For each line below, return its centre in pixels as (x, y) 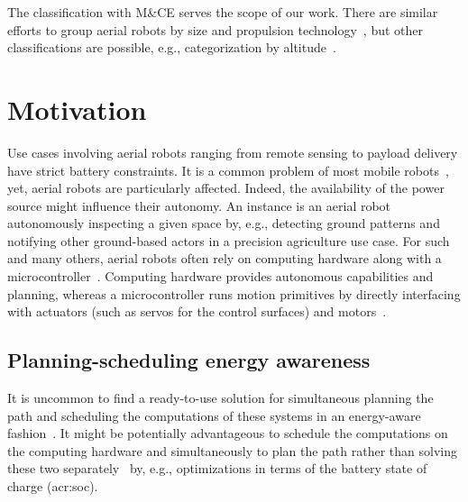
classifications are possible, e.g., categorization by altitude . (172, 47)
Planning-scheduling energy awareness (189, 360)
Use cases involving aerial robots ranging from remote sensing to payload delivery (233, 152)
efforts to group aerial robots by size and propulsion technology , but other (216, 29)
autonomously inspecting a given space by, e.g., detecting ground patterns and (224, 223)
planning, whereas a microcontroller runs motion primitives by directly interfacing (234, 293)
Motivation (77, 109)
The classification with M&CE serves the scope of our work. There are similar (223, 12)
